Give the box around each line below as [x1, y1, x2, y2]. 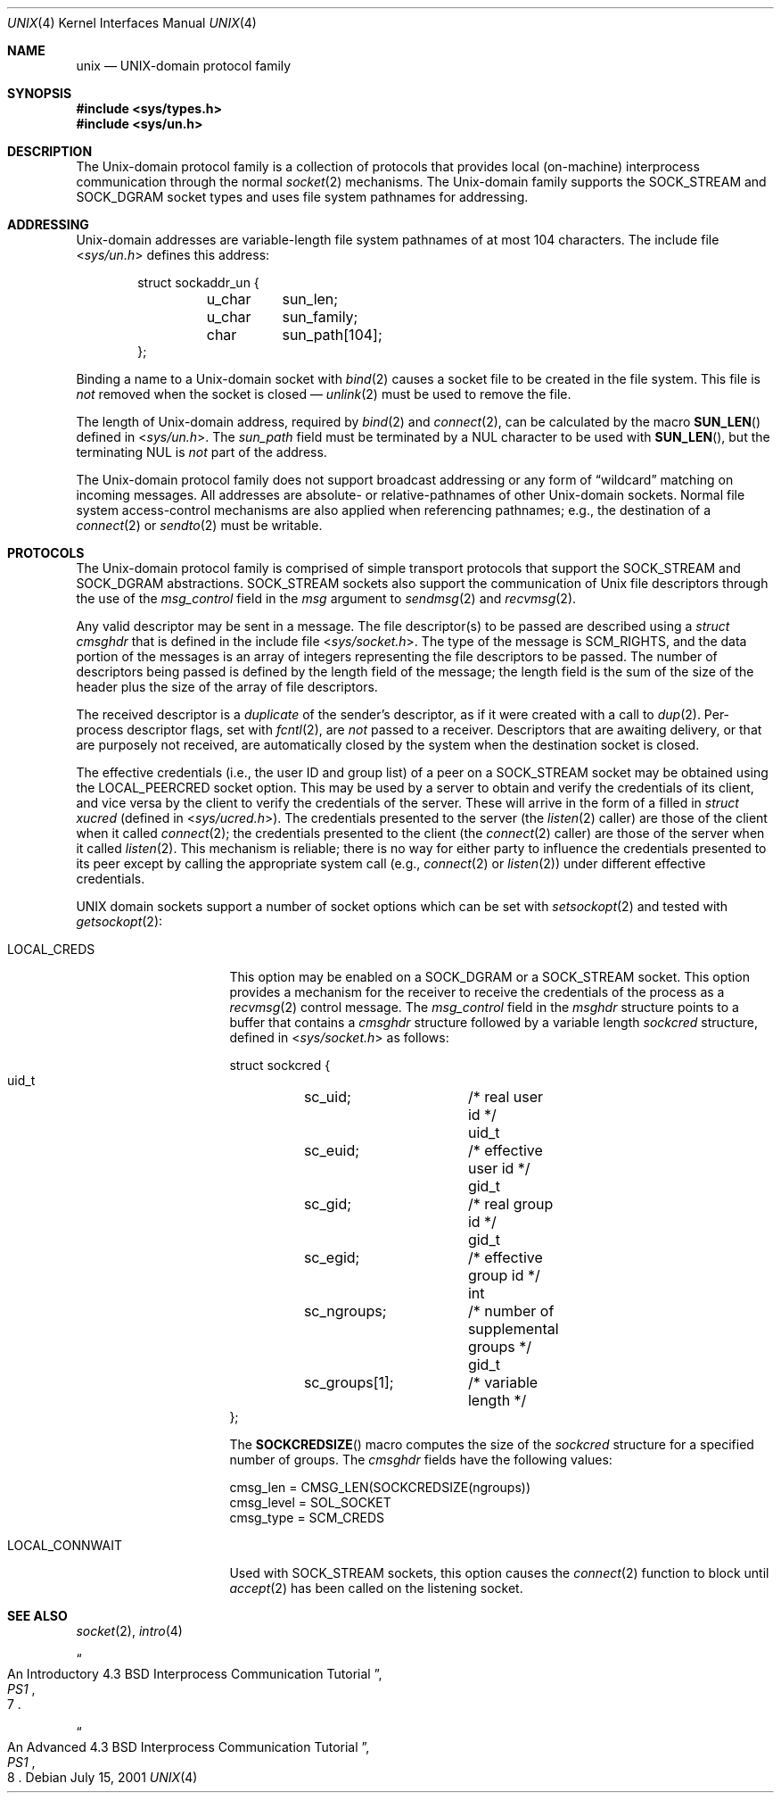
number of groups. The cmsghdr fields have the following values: [229, 1452, 612, 1467]
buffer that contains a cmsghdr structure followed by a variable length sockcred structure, [229, 1015, 758, 1030]
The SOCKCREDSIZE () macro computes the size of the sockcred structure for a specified [229, 1437, 754, 1452]
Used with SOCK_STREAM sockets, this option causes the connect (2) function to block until [229, 1565, 769, 1580]
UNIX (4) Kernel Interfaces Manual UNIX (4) [7, 15, 257, 30]
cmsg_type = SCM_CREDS [229, 1510, 385, 1525]
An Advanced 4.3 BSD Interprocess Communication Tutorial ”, [7, 1739, 370, 1754]
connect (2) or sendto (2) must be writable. [76, 518, 323, 533]
